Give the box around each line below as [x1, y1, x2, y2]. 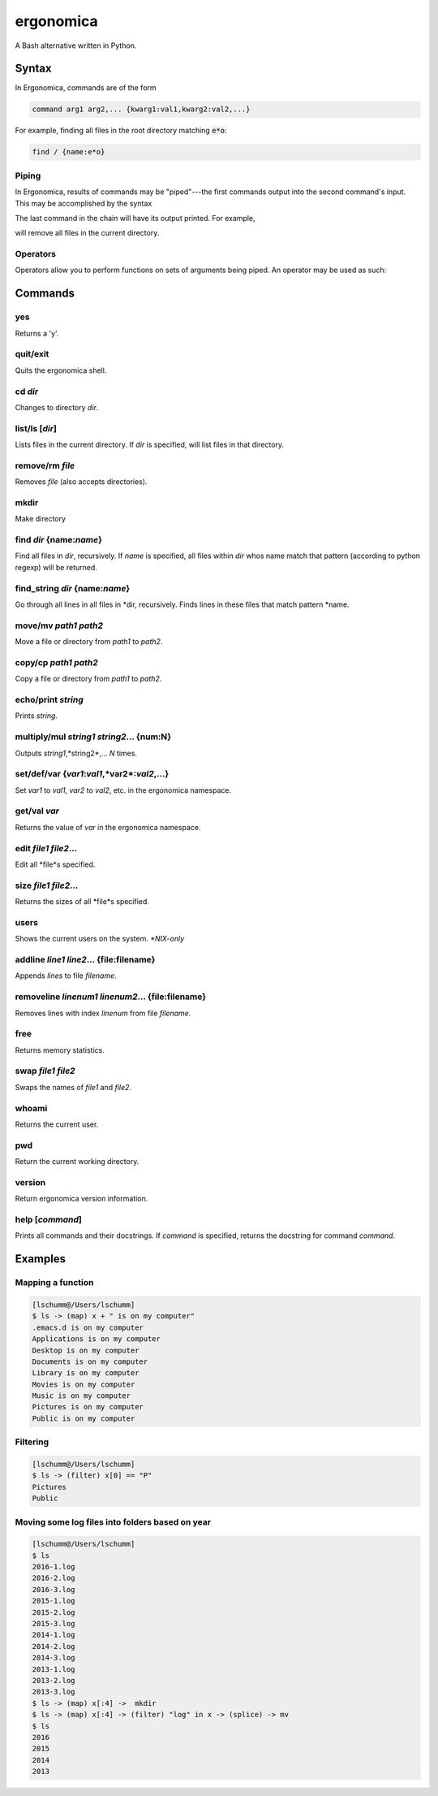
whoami [15, 1102, 48, 1114]
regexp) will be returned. [15, 562, 97, 572]
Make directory [15, 514, 67, 524]
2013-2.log [32, 1676, 75, 1685]
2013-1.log [32, 1664, 75, 1673]
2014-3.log [32, 1653, 75, 1663]
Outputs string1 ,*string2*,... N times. [15, 748, 138, 758]
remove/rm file [15, 460, 75, 471]
